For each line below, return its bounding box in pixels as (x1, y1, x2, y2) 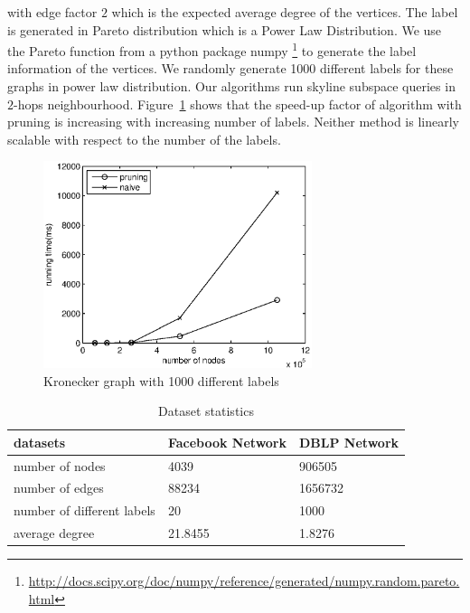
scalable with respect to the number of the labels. (7, 129, 281, 148)
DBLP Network (299, 432, 399, 451)
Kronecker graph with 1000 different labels (43, 371, 279, 390)
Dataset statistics (158, 401, 254, 420)
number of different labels (14, 501, 155, 520)
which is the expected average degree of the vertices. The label (111, 3, 458, 21)
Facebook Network (167, 432, 287, 451)
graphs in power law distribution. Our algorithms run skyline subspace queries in (7, 77, 456, 96)
